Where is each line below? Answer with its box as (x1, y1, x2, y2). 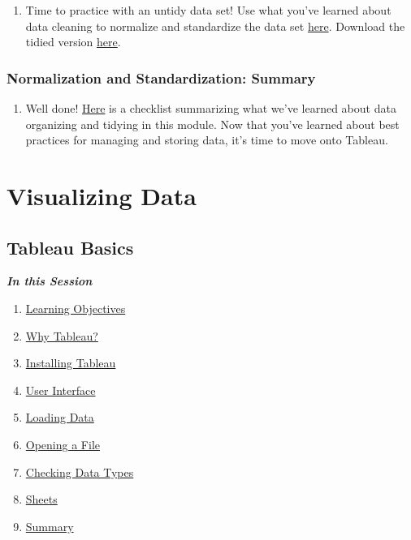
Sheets (25, 491, 58, 508)
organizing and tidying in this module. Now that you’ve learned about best (25, 115, 400, 132)
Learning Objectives (25, 299, 126, 316)
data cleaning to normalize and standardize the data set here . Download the (25, 17, 405, 34)
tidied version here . (25, 33, 121, 50)
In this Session (6, 272, 93, 289)
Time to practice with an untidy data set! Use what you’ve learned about (25, 2, 392, 18)
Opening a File (25, 435, 101, 452)
